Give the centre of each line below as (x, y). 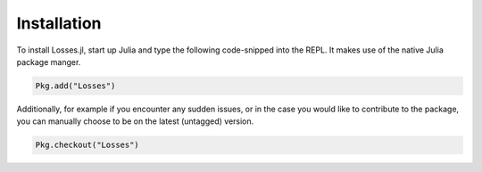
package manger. (49, 61)
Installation (59, 23)
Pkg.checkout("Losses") (87, 145)
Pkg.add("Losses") (75, 86)
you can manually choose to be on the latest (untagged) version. (135, 121)
